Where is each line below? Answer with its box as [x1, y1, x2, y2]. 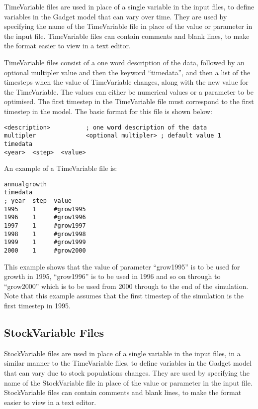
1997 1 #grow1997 [4, 222, 86, 230]
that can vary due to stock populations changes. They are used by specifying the [4, 368, 250, 378]
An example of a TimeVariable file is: [4, 163, 117, 173]
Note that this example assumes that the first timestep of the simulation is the [4, 290, 244, 301]
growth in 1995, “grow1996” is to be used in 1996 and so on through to [4, 271, 221, 281]
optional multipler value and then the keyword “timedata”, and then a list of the [4, 67, 251, 77]
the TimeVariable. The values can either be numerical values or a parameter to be [4, 86, 254, 97]
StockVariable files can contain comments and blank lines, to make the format [4, 387, 242, 398]
